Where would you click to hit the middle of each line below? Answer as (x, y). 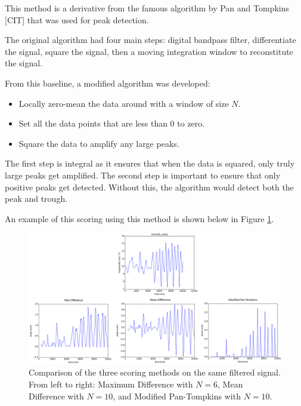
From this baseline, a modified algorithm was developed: (108, 83)
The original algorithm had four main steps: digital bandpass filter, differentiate (150, 40)
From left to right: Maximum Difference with (111, 384)
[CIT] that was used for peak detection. (77, 19)
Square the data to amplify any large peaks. (99, 143)
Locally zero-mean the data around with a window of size (124, 103)
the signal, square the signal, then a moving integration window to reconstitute (149, 51)
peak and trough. (36, 199)
